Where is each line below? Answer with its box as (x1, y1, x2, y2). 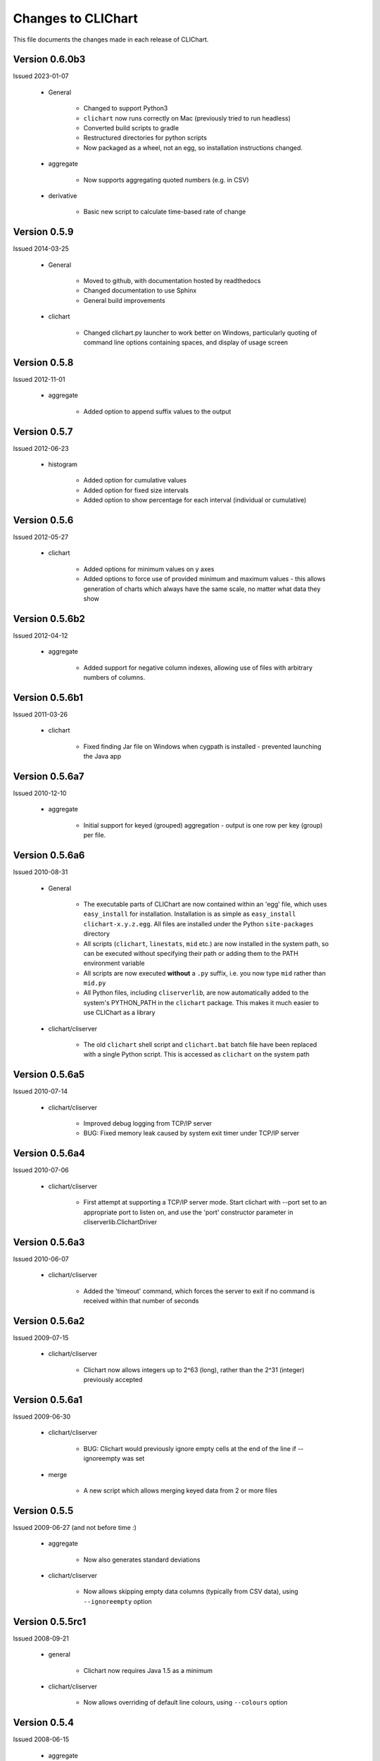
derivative (48, 191, 77, 200)
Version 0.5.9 (13, 226, 74, 238)
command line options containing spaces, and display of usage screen (83, 338, 289, 347)
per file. (83, 831, 106, 840)
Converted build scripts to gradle (83, 124, 179, 132)
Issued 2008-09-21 (13, 1634, 70, 1643)
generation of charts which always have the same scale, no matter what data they (83, 585, 321, 593)
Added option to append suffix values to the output (83, 407, 232, 416)
